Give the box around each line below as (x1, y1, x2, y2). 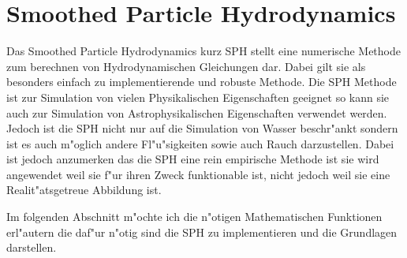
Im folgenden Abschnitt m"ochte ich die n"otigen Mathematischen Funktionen (6, 208, 383, 225)
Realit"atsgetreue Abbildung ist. (6, 181, 162, 198)
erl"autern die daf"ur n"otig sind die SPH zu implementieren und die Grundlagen (6, 223, 398, 240)
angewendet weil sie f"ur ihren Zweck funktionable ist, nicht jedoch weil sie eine (6, 166, 390, 182)
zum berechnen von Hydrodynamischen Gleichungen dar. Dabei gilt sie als (6, 58, 366, 74)
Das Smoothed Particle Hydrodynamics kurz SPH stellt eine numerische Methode (6, 43, 401, 59)
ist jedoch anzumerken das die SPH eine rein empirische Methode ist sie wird (6, 151, 379, 167)
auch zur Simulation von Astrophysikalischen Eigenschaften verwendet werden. (6, 104, 387, 121)
